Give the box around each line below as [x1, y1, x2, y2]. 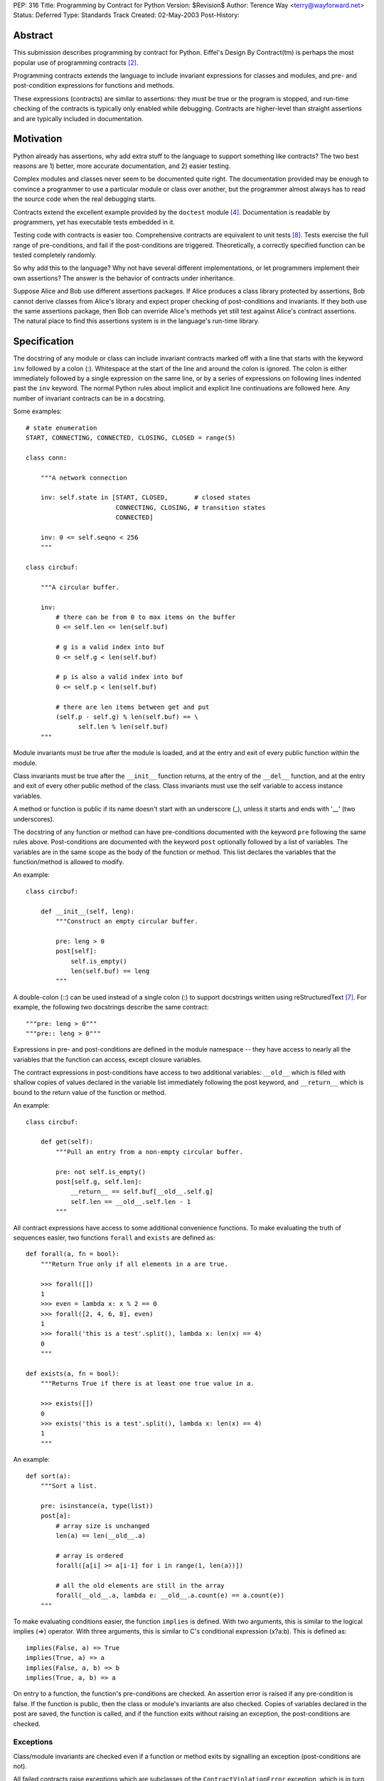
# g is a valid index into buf [55, 643, 165, 651]
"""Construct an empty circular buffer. [55, 918, 198, 925]
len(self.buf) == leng [70, 967, 150, 975]
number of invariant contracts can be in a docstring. [13, 394, 166, 403]
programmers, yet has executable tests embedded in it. [13, 217, 176, 226]
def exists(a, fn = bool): [26, 1370, 120, 1378]
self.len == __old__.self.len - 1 [70, 1198, 191, 1205]
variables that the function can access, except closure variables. [13, 1055, 203, 1064]
